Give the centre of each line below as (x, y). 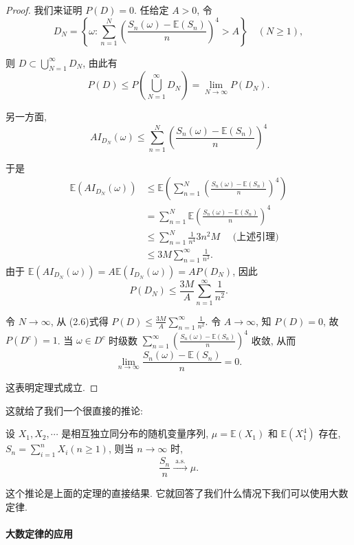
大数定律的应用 (39, 533)
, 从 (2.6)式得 (79, 321)
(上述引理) (256, 237)
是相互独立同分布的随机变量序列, (135, 433)
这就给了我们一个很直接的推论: (74, 410)
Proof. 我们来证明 (44, 10)
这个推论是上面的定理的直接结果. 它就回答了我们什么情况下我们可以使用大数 (177, 493)
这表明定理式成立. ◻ (52, 387)
